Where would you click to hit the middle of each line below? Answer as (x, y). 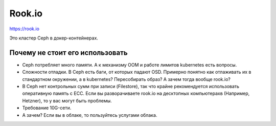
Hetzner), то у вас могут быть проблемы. (67, 100)
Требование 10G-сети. (47, 108)
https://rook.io (24, 29)
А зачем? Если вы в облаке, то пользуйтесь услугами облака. (90, 115)
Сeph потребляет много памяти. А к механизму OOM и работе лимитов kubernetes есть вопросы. (130, 65)
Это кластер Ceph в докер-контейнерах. (54, 38)
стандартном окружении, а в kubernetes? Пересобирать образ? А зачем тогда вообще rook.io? (126, 79)
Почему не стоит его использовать (68, 52)
